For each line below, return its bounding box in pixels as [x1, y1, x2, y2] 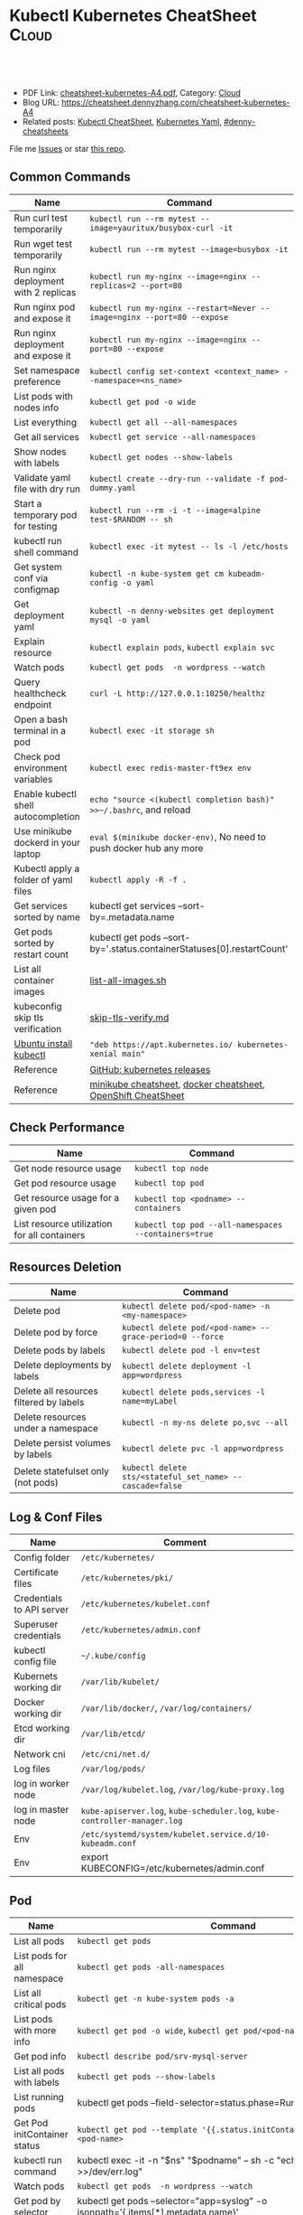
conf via [14, 571, 49, 584]
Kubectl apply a [14, 862, 80, 875]
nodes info [14, 401, 60, 414]
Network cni [14, 1748, 66, 1760]
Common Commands [9, 169, 131, 185]
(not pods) [14, 1477, 59, 1489]
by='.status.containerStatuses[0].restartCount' [89, 942, 289, 954]
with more [14, 2024, 57, 2036]
